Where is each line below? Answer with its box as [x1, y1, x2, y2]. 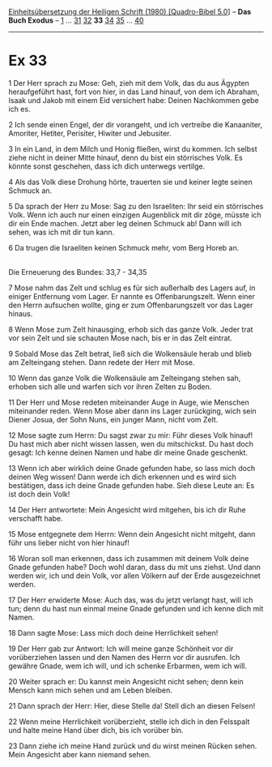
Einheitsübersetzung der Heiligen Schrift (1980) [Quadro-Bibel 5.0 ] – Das [8, 7, 252, 16]
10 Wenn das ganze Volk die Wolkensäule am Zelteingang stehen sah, [8, 373, 241, 383]
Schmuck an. [8, 186, 53, 195]
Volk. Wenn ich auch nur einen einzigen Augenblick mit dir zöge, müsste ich [8, 210, 261, 220]
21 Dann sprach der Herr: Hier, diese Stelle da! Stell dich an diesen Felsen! [8, 701, 256, 710]
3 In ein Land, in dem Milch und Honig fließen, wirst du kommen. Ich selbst [8, 144, 257, 153]
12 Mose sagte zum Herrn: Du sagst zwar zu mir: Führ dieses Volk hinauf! [8, 430, 253, 440]
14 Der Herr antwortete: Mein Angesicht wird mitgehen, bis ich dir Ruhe [8, 504, 246, 514]
